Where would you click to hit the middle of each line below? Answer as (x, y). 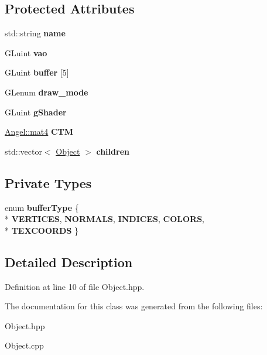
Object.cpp (24, 345)
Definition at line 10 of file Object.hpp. (75, 286)
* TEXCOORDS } (42, 230)
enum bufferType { (42, 207)
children (113, 151)
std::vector (23, 151)
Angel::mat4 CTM (39, 132)
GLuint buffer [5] (37, 72)
